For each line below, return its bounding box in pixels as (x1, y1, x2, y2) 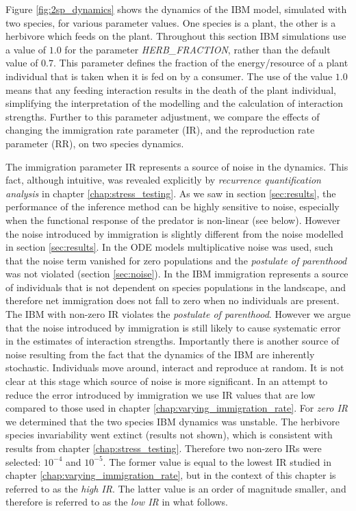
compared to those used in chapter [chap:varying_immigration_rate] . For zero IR (5, 401, 348, 415)
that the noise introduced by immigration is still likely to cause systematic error (5, 320, 341, 334)
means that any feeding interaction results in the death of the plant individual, (5, 82, 336, 97)
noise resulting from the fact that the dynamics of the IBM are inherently (5, 347, 315, 361)
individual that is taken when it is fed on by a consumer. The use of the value (5, 68, 333, 83)
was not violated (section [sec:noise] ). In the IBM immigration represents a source (5, 266, 348, 281)
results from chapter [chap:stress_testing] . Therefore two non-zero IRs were (5, 441, 322, 455)
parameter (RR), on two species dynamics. (5, 136, 184, 150)
